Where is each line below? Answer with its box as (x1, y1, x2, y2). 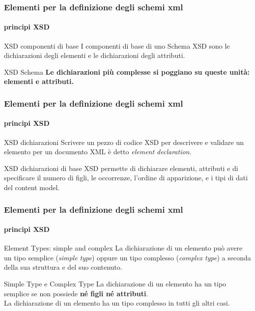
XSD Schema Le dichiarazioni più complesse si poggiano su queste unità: (4, 66, 250, 77)
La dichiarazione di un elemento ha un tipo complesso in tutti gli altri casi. (4, 298, 230, 308)
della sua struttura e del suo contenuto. (4, 262, 122, 272)
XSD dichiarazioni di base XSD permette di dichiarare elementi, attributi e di (4, 163, 238, 173)
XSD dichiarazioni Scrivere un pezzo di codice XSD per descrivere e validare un (4, 137, 244, 147)
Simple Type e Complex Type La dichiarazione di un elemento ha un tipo (4, 279, 227, 289)
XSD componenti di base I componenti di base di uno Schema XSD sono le (4, 40, 230, 51)
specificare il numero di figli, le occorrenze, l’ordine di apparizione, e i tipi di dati (4, 172, 248, 183)
